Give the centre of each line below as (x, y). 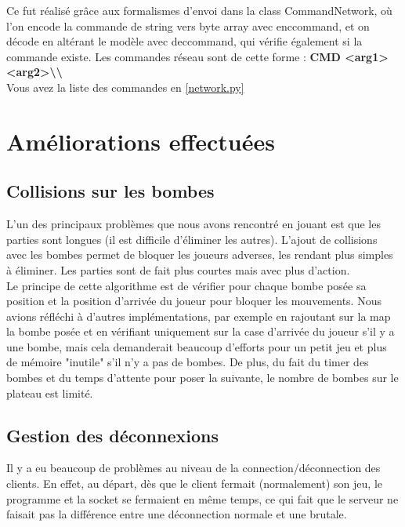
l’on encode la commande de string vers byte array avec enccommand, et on (188, 25)
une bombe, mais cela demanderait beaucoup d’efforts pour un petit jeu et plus (197, 346)
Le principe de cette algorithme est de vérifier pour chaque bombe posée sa (186, 285)
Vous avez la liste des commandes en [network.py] (125, 87)
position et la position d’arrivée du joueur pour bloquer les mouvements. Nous (194, 301)
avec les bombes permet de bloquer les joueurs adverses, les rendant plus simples (200, 254)
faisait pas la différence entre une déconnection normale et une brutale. (177, 514)
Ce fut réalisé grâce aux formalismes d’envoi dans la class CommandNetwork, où (199, 10)
